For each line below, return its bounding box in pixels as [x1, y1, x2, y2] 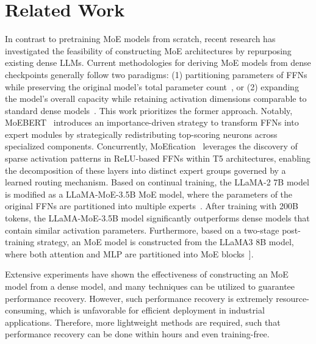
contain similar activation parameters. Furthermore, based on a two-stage [5, 223, 279, 236]
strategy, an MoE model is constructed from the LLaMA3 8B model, [37, 235, 294, 248]
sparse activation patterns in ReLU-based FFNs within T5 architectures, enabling [5, 152, 311, 165]
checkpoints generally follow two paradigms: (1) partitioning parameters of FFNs [5, 68, 307, 81]
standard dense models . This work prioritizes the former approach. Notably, [5, 104, 293, 116]
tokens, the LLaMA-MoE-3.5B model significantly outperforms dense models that [5, 212, 310, 224]
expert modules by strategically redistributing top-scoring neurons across [5, 127, 278, 140]
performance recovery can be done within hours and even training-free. [5, 328, 270, 340]
